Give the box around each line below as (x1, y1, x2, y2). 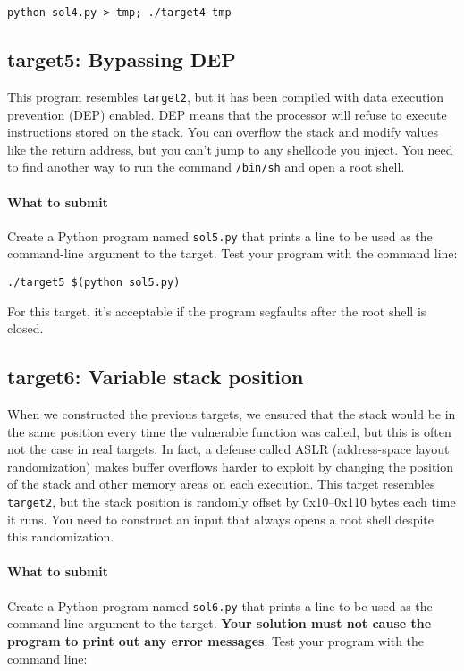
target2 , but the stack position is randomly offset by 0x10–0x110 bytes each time (7, 492, 456, 511)
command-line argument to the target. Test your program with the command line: (7, 244, 458, 263)
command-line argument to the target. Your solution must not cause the (7, 614, 432, 633)
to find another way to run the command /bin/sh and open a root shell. (7, 157, 405, 176)
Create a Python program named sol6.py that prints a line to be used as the (7, 596, 433, 615)
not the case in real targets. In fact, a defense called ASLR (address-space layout (7, 440, 450, 458)
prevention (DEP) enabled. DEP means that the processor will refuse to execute (7, 105, 447, 123)
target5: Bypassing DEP (7, 46, 236, 73)
